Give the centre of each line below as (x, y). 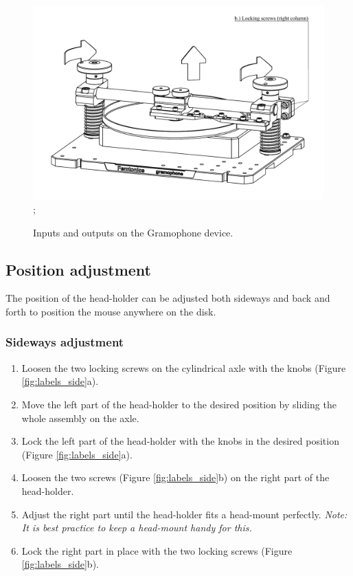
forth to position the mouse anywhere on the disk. (111, 311)
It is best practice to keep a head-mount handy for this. (137, 528)
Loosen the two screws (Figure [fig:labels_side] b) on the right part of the (175, 477)
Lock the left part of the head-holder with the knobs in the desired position (180, 441)
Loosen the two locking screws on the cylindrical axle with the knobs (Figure (184, 367)
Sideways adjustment (65, 342)
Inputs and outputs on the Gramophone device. (133, 232)
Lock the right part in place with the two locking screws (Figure (157, 550)
